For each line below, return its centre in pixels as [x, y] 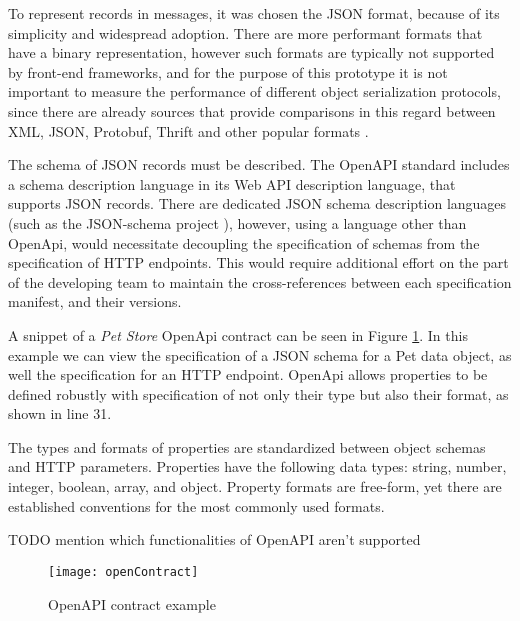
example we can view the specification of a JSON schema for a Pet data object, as [260, 354]
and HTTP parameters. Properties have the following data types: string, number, [257, 466]
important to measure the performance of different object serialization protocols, [254, 91]
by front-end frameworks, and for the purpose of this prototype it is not [228, 71]
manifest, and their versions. [95, 301]
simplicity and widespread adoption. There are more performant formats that [245, 32]
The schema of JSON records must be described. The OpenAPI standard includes [259, 164]
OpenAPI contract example [132, 603]
